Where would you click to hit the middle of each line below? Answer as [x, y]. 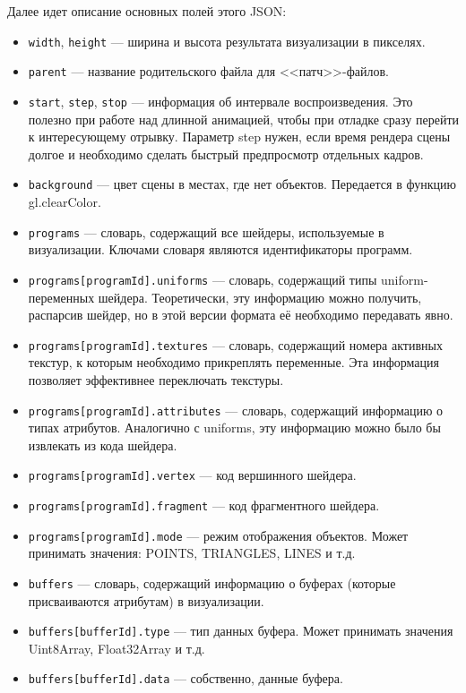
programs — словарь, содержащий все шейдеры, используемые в [206, 231]
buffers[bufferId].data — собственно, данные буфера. [186, 678]
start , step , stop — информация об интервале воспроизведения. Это [220, 101]
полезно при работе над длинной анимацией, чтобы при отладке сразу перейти [244, 119]
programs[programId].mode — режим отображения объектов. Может [218, 535]
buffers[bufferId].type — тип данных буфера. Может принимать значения [241, 631]
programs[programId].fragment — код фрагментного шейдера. [204, 505]
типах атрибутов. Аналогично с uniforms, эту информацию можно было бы [234, 428]
